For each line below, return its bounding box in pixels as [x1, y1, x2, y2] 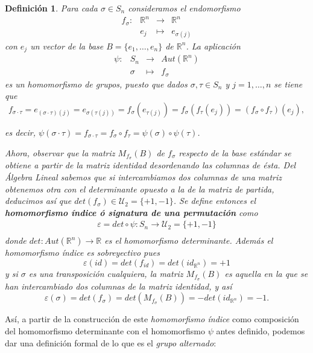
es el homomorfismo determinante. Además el [104, 234, 273, 247]
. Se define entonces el [173, 194, 256, 207]
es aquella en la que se [224, 267, 308, 280]
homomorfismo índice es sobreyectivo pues [5, 246, 160, 259]
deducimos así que [5, 194, 72, 207]
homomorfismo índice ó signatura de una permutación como [5, 206, 258, 218]
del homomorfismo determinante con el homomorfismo [5, 325, 205, 337]
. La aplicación [186, 39, 241, 52]
